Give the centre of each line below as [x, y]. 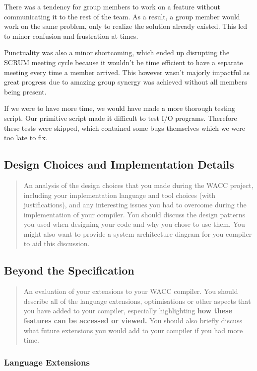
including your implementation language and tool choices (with [120, 195]
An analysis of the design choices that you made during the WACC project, [138, 185]
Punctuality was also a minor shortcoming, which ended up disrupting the [117, 52]
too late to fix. [26, 138]
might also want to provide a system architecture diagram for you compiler [138, 233]
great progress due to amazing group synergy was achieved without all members [126, 82]
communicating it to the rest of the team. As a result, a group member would [122, 16]
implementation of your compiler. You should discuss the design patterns [134, 214]
